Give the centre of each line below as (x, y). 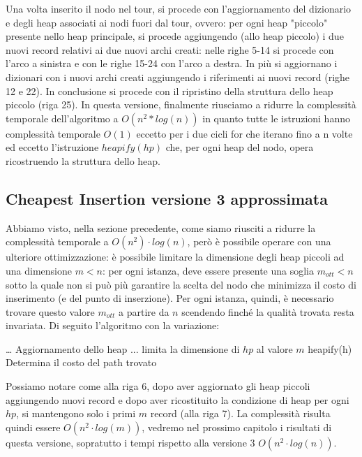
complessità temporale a (57, 241)
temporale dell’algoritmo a (62, 118)
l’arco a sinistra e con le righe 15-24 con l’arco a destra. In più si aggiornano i (172, 63)
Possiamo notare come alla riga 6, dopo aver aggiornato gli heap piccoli (158, 386)
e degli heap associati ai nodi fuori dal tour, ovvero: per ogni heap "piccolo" (167, 22)
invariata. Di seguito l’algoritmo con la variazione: (113, 325)
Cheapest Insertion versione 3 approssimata (167, 198)
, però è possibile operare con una (259, 241)
